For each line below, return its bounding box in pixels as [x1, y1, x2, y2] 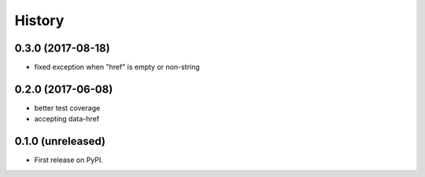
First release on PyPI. [34, 155, 104, 164]
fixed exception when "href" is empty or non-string [34, 63, 200, 72]
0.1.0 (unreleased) [14, 135, 106, 148]
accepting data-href [34, 114, 100, 124]
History [14, 12, 65, 29]
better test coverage [34, 103, 101, 113]
